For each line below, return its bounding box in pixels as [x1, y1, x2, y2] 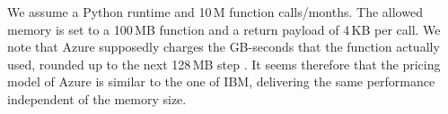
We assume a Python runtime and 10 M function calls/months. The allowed [7, 3, 423, 20]
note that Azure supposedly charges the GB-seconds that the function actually [7, 37, 440, 56]
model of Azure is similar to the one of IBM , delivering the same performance [7, 72, 435, 91]
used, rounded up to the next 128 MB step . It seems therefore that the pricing [7, 54, 441, 73]
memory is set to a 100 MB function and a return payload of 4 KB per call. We [7, 20, 441, 38]
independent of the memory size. [7, 89, 187, 108]
